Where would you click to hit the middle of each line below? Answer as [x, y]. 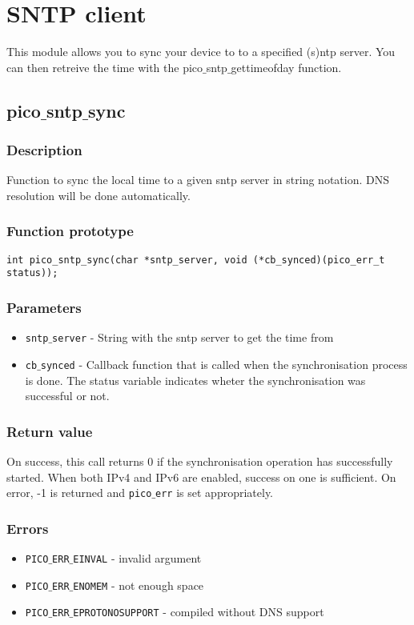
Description [44, 150]
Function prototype [70, 231]
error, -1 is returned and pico [79, 493]
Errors [28, 528]
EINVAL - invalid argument [137, 558]
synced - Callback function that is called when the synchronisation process [224, 364]
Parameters [44, 307]
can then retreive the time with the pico [105, 67]
